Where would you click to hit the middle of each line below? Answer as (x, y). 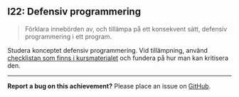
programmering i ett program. (68, 36)
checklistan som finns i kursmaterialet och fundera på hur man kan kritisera (118, 58)
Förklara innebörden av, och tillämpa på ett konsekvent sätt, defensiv (126, 29)
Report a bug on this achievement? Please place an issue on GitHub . (109, 86)
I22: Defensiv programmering (74, 12)
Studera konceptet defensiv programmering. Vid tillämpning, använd (108, 50)
